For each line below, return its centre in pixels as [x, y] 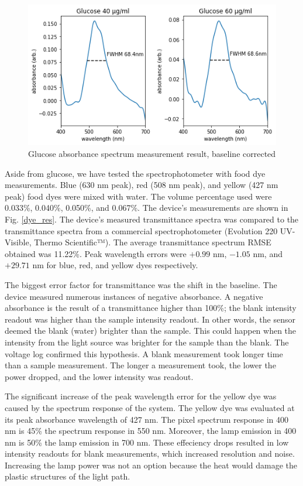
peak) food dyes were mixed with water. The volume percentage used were [138, 196]
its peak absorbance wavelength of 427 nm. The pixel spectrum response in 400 [147, 419]
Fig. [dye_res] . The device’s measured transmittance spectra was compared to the [152, 219]
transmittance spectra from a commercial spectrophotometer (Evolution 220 [141, 230]
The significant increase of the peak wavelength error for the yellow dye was [141, 396]
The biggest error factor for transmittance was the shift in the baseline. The [141, 284]
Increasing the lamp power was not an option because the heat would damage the [151, 465]
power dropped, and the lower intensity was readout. [99, 376]
